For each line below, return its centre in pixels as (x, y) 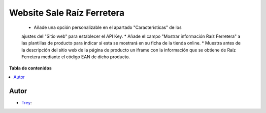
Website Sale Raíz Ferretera (67, 13)
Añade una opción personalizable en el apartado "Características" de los (108, 27)
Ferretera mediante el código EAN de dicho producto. (76, 57)
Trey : (27, 102)
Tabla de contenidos (30, 68)
